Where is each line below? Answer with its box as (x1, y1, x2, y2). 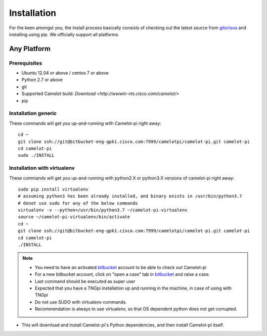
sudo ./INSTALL (18, 152, 55, 158)
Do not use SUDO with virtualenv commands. (35, 299, 127, 305)
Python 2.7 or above (21, 77, 63, 83)
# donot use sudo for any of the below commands (18, 200, 138, 206)
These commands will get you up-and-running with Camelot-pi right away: (9, 120, 162, 126)
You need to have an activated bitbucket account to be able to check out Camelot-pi (35, 264, 207, 270)
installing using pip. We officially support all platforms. (9, 31, 120, 37)
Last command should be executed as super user (35, 278, 135, 284)
